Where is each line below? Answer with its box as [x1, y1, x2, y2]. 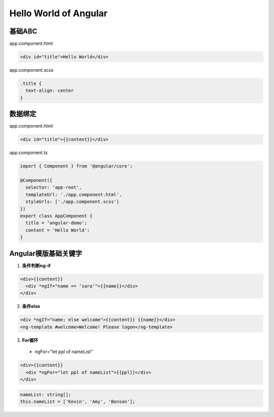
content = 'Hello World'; [25, 227, 90, 233]
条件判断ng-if [22, 262, 51, 269]
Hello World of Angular [9, 8, 108, 19]
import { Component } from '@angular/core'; [20, 163, 133, 169]
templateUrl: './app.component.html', [25, 191, 122, 198]
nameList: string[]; [20, 392, 71, 397]
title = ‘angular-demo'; [25, 220, 87, 226]
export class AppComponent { [20, 213, 93, 218]
